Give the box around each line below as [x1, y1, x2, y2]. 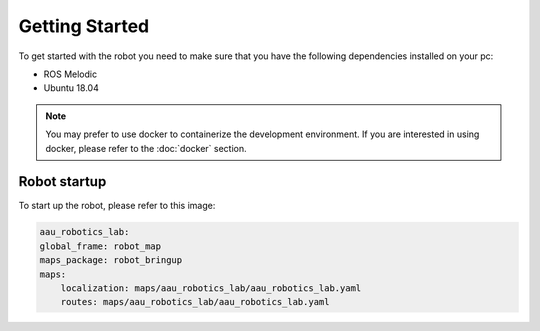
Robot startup [18, 173, 107, 190]
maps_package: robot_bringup [39, 255, 183, 266]
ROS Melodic [43, 68, 98, 80]
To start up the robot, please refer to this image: [18, 200, 216, 212]
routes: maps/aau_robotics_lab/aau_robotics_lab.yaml [60, 296, 330, 308]
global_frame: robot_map [39, 240, 162, 252]
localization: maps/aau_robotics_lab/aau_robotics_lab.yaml [60, 282, 362, 294]
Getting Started [18, 15, 150, 37]
